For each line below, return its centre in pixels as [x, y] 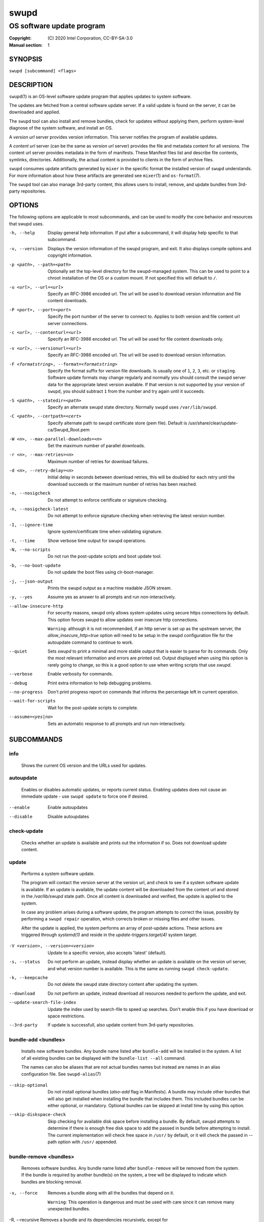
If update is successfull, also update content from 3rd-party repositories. [121, 1025]
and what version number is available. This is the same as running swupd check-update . [138, 968]
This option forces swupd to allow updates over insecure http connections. [123, 620]
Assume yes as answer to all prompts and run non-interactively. [112, 597]
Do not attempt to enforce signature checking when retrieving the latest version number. [137, 516]
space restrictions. [66, 1016]
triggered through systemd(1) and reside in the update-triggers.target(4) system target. [109, 935]
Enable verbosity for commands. [80, 674]
